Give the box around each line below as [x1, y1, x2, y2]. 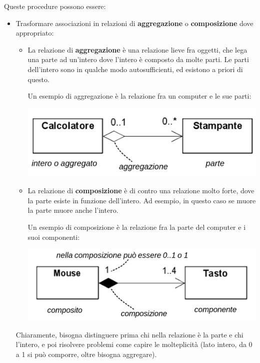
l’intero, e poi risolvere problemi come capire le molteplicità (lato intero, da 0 [15, 339, 252, 349]
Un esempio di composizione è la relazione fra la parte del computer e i [27, 221, 246, 232]
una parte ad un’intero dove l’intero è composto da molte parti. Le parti [27, 54, 249, 65]
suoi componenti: [27, 231, 80, 242]
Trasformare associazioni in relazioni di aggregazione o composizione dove [15, 18, 253, 28]
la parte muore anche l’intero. [27, 205, 118, 215]
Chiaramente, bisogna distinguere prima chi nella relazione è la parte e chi [15, 329, 243, 339]
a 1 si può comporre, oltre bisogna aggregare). [15, 348, 157, 359]
